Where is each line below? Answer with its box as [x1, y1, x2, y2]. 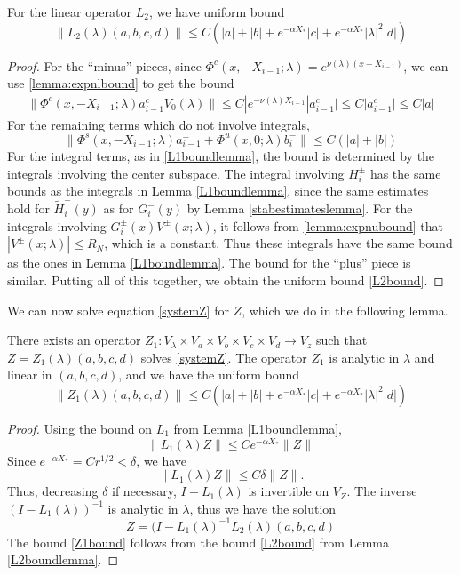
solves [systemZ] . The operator [140, 347, 307, 366]
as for [103, 199, 134, 218]
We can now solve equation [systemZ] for [7, 300, 229, 319]
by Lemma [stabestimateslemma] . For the [186, 199, 413, 218]
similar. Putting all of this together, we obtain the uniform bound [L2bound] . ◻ [7, 270, 444, 289]
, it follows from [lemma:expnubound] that [212, 216, 443, 235]
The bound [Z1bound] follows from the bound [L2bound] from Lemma [7, 532, 389, 551]
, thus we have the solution [189, 499, 337, 517]
